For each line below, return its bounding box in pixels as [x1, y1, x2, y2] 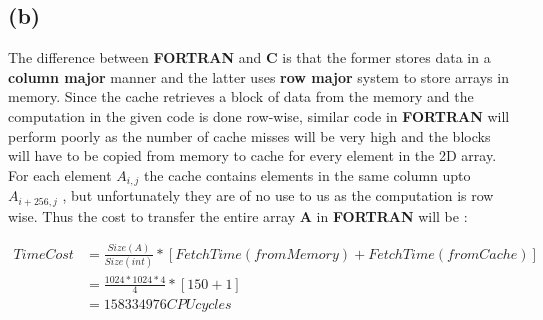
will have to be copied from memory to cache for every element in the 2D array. [8, 145, 497, 166]
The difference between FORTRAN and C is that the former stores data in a [8, 47, 491, 68]
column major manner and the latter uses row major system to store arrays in [8, 66, 509, 87]
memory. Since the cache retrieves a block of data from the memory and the [8, 86, 474, 107]
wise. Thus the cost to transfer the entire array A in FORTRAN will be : [8, 205, 468, 226]
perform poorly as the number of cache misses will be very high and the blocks [8, 125, 491, 146]
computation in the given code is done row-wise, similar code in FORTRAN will [8, 105, 510, 126]
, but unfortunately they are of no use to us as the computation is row [62, 185, 494, 206]
